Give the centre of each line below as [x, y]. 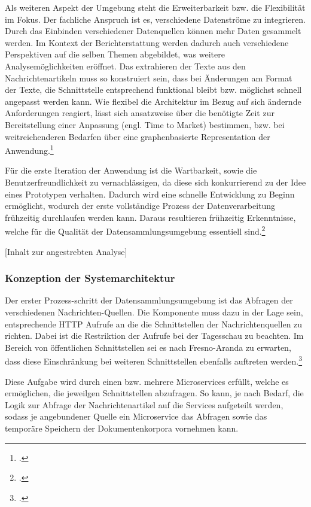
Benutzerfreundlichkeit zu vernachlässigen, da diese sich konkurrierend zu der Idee [155, 182]
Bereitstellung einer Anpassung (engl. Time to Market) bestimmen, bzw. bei [145, 124]
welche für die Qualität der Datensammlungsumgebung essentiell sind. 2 [135, 230]
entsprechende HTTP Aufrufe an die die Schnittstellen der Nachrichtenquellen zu [154, 324]
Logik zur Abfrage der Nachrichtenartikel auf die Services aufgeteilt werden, [144, 404]
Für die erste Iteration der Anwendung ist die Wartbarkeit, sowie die [131, 170]
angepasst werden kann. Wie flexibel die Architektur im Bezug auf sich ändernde [153, 101]
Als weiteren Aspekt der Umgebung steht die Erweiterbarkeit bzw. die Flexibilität [155, 7]
